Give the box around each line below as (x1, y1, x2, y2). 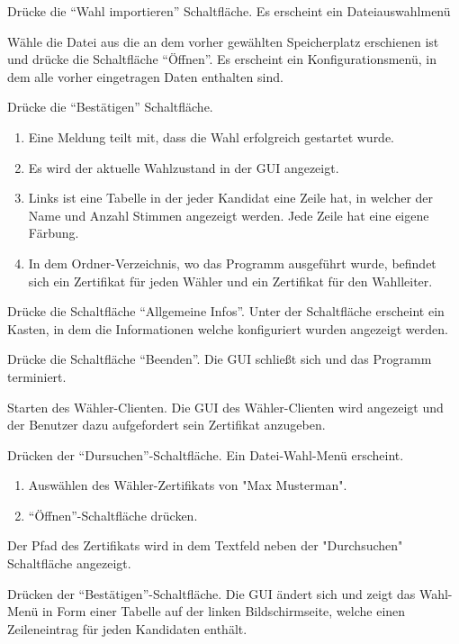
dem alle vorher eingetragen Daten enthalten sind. (7, 67, 283, 86)
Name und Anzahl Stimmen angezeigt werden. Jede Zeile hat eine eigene (28, 205, 429, 224)
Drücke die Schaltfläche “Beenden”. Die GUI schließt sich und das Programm (7, 349, 432, 368)
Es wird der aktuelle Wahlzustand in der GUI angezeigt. (28, 158, 339, 177)
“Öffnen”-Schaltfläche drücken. (28, 505, 198, 524)
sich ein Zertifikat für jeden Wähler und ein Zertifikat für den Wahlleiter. (28, 271, 433, 290)
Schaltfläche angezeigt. (7, 554, 131, 573)
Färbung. (28, 223, 79, 242)
